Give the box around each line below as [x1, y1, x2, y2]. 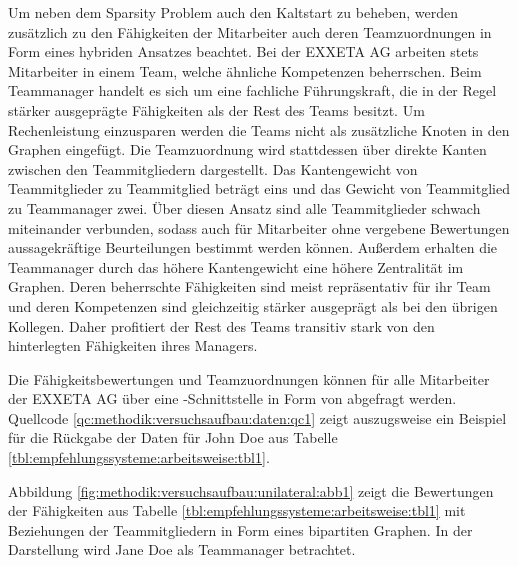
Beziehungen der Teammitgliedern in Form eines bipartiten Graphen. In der [8, 519, 473, 540]
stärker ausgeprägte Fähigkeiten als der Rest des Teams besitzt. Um [8, 99, 425, 120]
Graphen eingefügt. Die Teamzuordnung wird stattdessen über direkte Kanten [8, 139, 487, 160]
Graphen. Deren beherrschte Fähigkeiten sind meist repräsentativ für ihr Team [8, 276, 491, 297]
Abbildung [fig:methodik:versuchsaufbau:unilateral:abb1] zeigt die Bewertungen [8, 480, 494, 501]
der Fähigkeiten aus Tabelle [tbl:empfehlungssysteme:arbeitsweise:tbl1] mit [8, 500, 466, 521]
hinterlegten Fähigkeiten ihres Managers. [8, 335, 258, 356]
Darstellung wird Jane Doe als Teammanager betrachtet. [8, 539, 356, 560]
